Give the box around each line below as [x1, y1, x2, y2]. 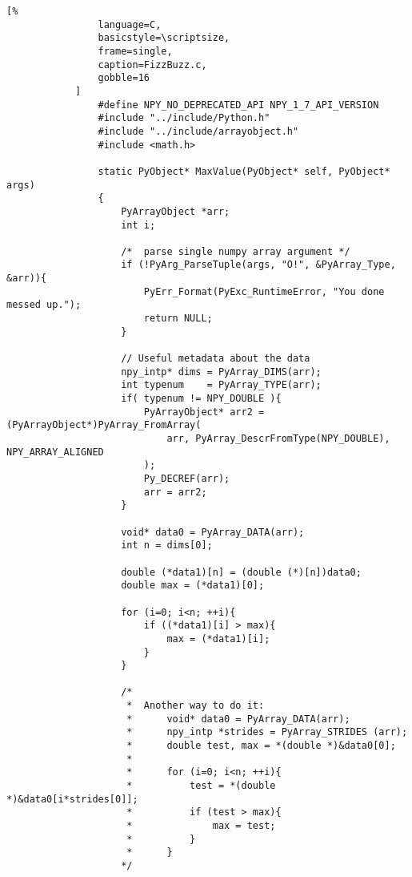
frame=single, [98, 45, 173, 57]
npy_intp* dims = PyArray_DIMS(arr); [121, 366, 322, 378]
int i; [121, 219, 156, 231]
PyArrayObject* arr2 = [143, 406, 265, 418]
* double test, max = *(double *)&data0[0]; [126, 740, 396, 752]
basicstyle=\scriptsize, [98, 32, 230, 44]
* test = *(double [126, 780, 276, 792]
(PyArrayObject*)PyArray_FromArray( [6, 419, 202, 431]
